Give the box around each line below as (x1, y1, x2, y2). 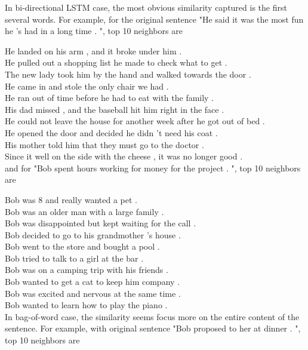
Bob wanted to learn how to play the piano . (5, 299, 168, 311)
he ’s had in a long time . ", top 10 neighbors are (5, 24, 183, 37)
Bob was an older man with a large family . (5, 205, 164, 217)
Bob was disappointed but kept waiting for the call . (5, 217, 196, 229)
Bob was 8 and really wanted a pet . (5, 193, 137, 205)
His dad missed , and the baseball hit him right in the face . (5, 103, 224, 115)
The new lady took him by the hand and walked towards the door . (5, 67, 251, 80)
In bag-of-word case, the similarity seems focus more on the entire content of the (5, 310, 300, 323)
